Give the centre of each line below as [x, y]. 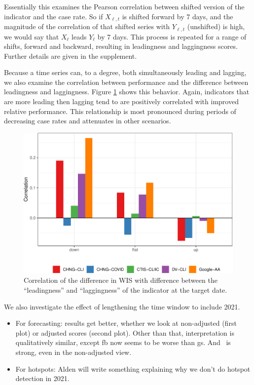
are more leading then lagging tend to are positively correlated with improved [121, 101]
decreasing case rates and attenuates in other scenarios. [88, 121]
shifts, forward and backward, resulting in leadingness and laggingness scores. [121, 46]
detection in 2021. [42, 378]
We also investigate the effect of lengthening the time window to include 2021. [122, 306]
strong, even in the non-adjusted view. [73, 352]
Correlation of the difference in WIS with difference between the [121, 280]
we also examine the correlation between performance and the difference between [126, 82]
